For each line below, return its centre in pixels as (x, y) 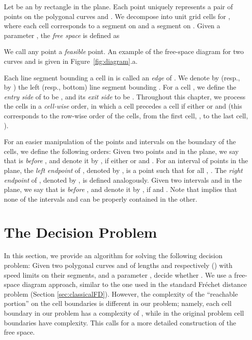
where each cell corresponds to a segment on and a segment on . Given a (112, 26)
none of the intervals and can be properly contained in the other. (101, 198)
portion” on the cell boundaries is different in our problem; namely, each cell (118, 303)
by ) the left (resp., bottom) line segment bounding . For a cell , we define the (120, 87)
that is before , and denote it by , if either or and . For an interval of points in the (126, 161)
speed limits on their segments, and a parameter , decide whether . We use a (118, 274)
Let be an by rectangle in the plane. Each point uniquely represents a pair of (118, 6)
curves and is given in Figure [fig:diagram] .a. (71, 61)
